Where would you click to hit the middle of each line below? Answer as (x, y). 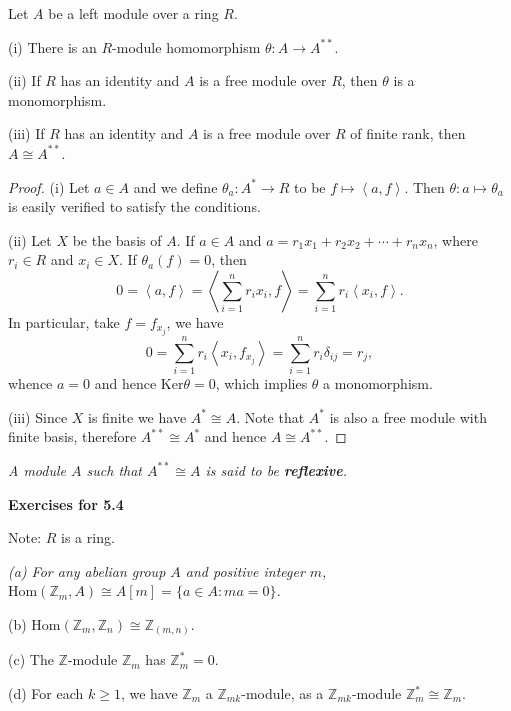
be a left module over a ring (133, 13)
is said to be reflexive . (276, 469)
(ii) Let (30, 239)
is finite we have (137, 416)
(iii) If (26, 133)
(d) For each (46, 693)
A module (37, 469)
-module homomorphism (186, 46)
